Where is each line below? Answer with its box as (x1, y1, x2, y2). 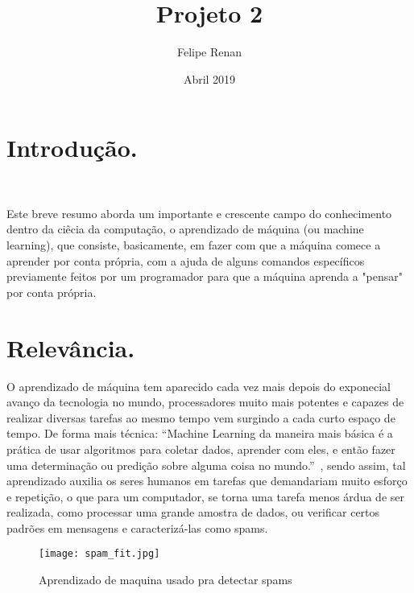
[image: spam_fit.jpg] (39, 548, 160, 560)
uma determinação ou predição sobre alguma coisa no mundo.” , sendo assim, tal (6, 456, 406, 473)
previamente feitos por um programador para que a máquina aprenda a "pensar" (6, 268, 404, 285)
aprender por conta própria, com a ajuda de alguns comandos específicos (6, 252, 365, 269)
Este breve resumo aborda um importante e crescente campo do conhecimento (6, 204, 392, 221)
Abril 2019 (183, 70, 236, 87)
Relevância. (6, 331, 135, 364)
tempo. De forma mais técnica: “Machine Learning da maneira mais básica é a (6, 425, 393, 442)
